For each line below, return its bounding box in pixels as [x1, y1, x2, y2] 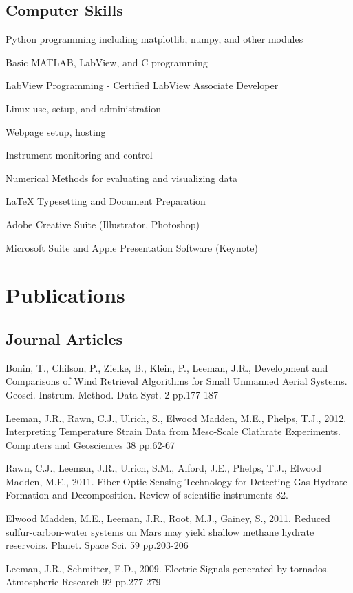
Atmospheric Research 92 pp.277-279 [6, 574, 161, 589]
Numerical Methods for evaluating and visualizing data [6, 170, 238, 185]
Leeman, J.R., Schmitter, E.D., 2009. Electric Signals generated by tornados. [6, 561, 330, 575]
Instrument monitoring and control [6, 148, 153, 162]
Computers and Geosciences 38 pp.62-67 [6, 437, 175, 452]
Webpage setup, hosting [6, 124, 106, 139]
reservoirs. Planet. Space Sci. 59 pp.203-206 [6, 538, 189, 552]
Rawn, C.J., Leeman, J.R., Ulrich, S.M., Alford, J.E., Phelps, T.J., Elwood [6, 461, 322, 475]
